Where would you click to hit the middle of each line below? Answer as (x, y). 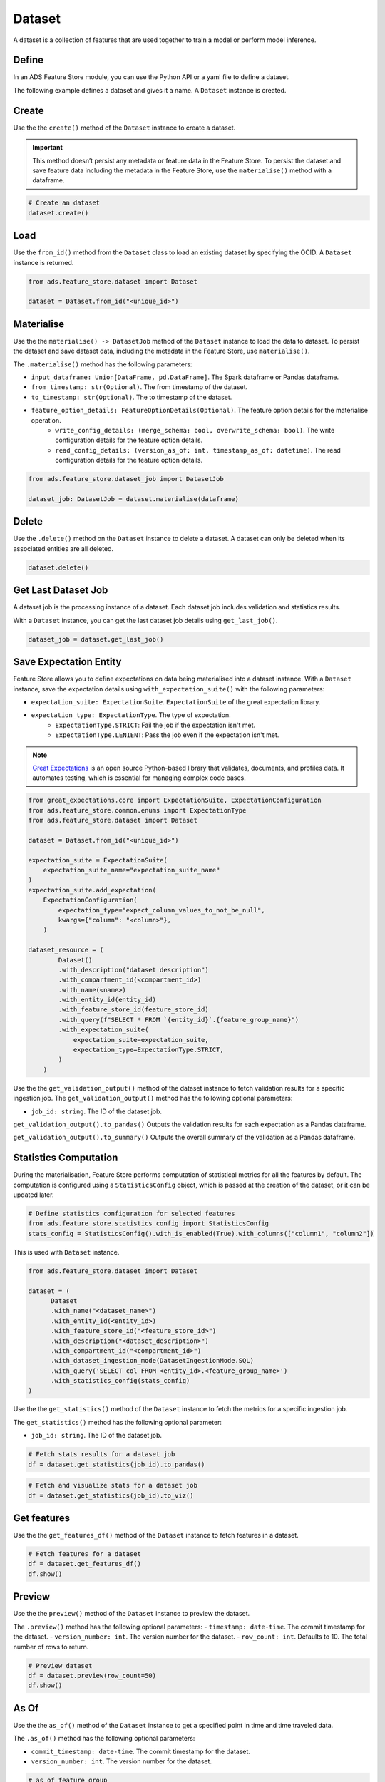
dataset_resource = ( (66, 950)
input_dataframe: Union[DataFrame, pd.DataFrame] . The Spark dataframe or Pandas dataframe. (185, 377)
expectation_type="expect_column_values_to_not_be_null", (161, 910)
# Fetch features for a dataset (85, 1554)
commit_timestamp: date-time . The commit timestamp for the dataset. (141, 1751)
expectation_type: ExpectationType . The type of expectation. (131, 715)
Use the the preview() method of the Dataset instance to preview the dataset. (132, 1614)
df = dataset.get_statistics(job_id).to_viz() (111, 1495)
